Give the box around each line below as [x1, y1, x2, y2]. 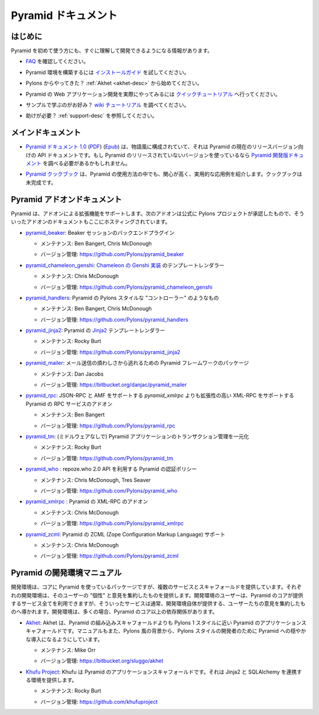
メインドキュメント [11, 128, 81, 138]
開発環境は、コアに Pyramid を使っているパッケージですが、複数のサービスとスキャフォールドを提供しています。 [11, 583, 287, 591]
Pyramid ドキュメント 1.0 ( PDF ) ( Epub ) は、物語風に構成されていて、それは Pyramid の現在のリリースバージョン [25, 143, 298, 150]
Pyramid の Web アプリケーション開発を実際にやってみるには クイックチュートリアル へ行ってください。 [25, 90, 281, 98]
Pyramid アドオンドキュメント [11, 194, 122, 204]
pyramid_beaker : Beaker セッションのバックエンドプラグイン [25, 229, 174, 236]
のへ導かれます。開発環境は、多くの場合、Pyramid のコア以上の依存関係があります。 [11, 608, 218, 615]
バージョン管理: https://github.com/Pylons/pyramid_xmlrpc [40, 520, 184, 527]
